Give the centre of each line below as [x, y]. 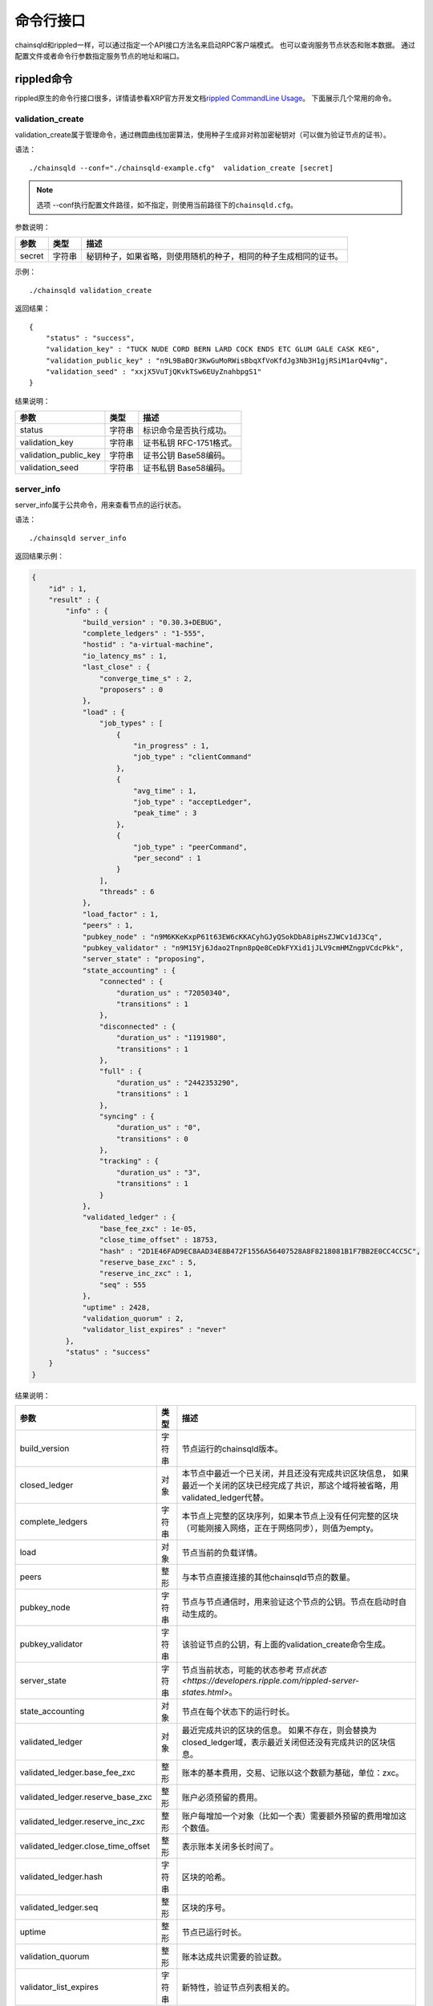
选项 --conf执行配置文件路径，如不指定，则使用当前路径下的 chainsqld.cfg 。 [167, 205]
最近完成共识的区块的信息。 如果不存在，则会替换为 [279, 1731]
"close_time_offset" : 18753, [158, 1240]
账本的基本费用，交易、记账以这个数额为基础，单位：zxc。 [293, 1773]
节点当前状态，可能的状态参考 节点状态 [254, 1671]
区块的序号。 [206, 1908]
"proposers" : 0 [131, 690]
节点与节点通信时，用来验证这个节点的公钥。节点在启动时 [290, 1602]
